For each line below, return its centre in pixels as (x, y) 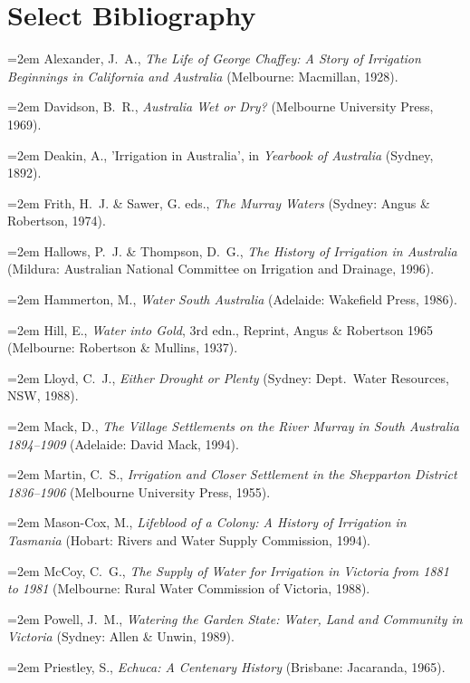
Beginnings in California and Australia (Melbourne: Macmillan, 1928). (203, 76)
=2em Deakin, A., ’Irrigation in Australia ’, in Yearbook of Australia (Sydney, (221, 154)
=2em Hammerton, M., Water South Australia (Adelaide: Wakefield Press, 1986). (232, 299)
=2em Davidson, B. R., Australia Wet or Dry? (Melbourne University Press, (221, 106)
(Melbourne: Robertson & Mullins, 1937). (123, 347)
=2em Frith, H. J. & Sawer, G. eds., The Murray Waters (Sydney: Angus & (219, 202)
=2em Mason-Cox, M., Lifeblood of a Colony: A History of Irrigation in (207, 522)
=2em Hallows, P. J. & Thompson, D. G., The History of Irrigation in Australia (232, 250)
